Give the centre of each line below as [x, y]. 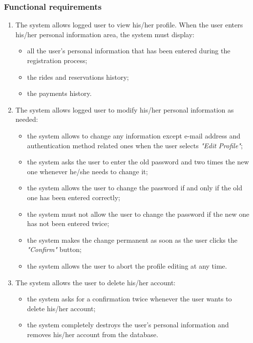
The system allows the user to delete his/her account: [95, 282]
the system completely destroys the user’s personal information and [128, 325]
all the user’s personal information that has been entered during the [129, 51]
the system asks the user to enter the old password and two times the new [138, 162]
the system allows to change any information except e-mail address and [134, 135]
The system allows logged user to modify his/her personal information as [125, 109]
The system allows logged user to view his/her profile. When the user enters [129, 25]
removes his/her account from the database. [93, 334]
